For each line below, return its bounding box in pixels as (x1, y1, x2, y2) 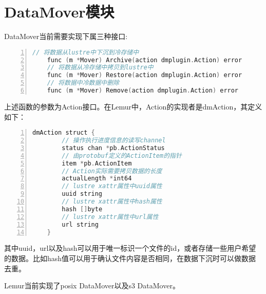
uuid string (62, 190, 103, 198)
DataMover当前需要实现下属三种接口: (4, 31, 128, 42)
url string (62, 220, 99, 228)
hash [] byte (62, 205, 103, 213)
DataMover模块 (4, 1, 115, 22)
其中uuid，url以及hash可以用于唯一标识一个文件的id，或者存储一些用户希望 (4, 243, 256, 253)
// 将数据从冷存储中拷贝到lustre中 (47, 64, 154, 71)
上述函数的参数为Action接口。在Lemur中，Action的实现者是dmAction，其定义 (4, 101, 262, 112)
